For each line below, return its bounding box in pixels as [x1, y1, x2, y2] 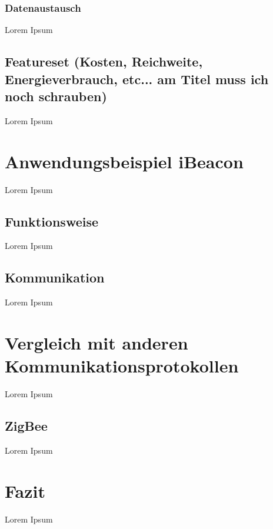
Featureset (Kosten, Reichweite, [5, 52, 203, 71]
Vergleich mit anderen [5, 330, 188, 354]
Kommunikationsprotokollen [5, 354, 239, 378]
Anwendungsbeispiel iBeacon [5, 149, 244, 173]
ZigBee [5, 417, 48, 434]
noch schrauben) [5, 86, 107, 105]
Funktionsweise [5, 212, 99, 230]
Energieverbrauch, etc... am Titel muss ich [5, 69, 269, 88]
